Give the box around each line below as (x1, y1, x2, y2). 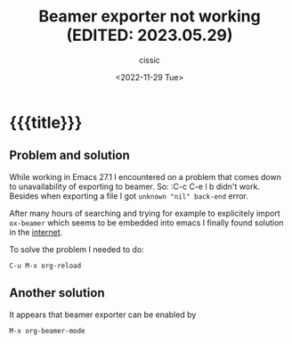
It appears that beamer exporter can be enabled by (9, 309, 197, 320)
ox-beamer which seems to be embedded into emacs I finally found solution (9, 217, 284, 228)
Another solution (9, 285, 105, 300)
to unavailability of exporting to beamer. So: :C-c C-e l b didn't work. (9, 181, 261, 192)
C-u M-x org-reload (9, 261, 82, 270)
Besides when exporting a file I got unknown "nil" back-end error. (9, 190, 248, 201)
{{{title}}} (9, 112, 83, 133)
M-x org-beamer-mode (9, 326, 86, 335)
